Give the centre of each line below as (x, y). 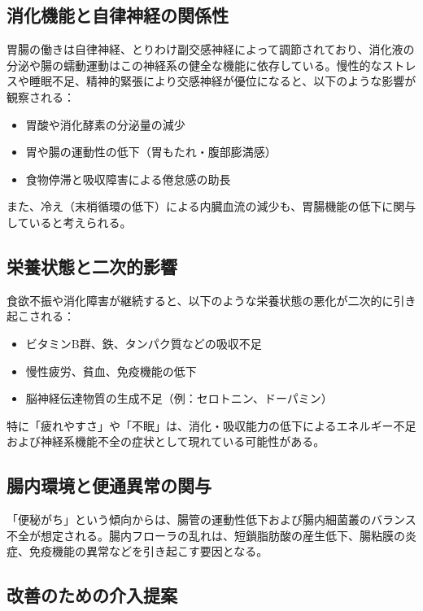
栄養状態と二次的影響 (92, 266)
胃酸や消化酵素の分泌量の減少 (105, 124)
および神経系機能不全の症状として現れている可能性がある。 (166, 441)
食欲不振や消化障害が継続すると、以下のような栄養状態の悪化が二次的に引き (211, 300)
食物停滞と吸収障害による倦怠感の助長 (128, 179)
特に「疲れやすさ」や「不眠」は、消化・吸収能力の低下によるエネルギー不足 (211, 425)
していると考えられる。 (69, 222)
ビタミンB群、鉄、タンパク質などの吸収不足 (144, 343)
